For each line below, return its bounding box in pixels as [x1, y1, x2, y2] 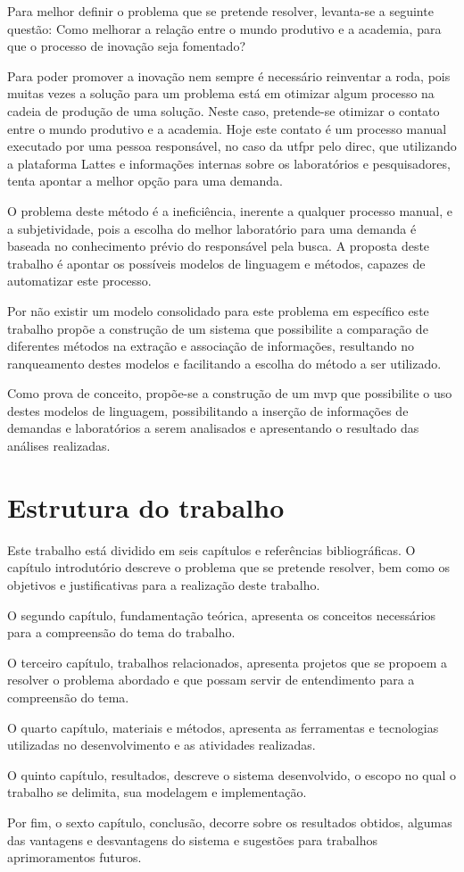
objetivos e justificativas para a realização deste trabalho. [7, 575, 320, 594]
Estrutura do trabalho [7, 488, 285, 525]
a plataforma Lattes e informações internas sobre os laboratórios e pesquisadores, [7, 154, 451, 172]
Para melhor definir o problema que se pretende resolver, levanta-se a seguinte [7, 2, 434, 20]
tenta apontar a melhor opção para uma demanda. [7, 171, 283, 190]
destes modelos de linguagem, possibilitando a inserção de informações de [7, 401, 409, 419]
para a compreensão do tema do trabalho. [7, 623, 236, 642]
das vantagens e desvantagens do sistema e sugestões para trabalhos [7, 830, 377, 849]
